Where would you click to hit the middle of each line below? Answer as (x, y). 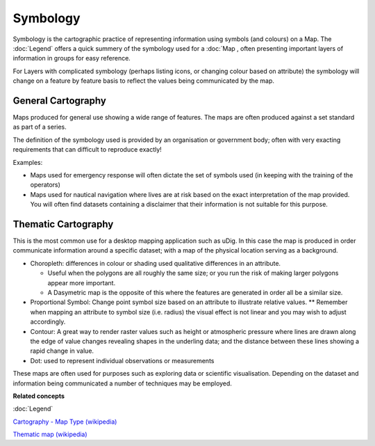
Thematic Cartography (63, 224)
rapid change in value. (62, 351)
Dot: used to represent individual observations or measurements (122, 360)
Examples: (28, 162)
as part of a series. (40, 127)
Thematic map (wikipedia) (50, 434)
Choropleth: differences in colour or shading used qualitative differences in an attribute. (156, 263)
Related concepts (39, 396)
